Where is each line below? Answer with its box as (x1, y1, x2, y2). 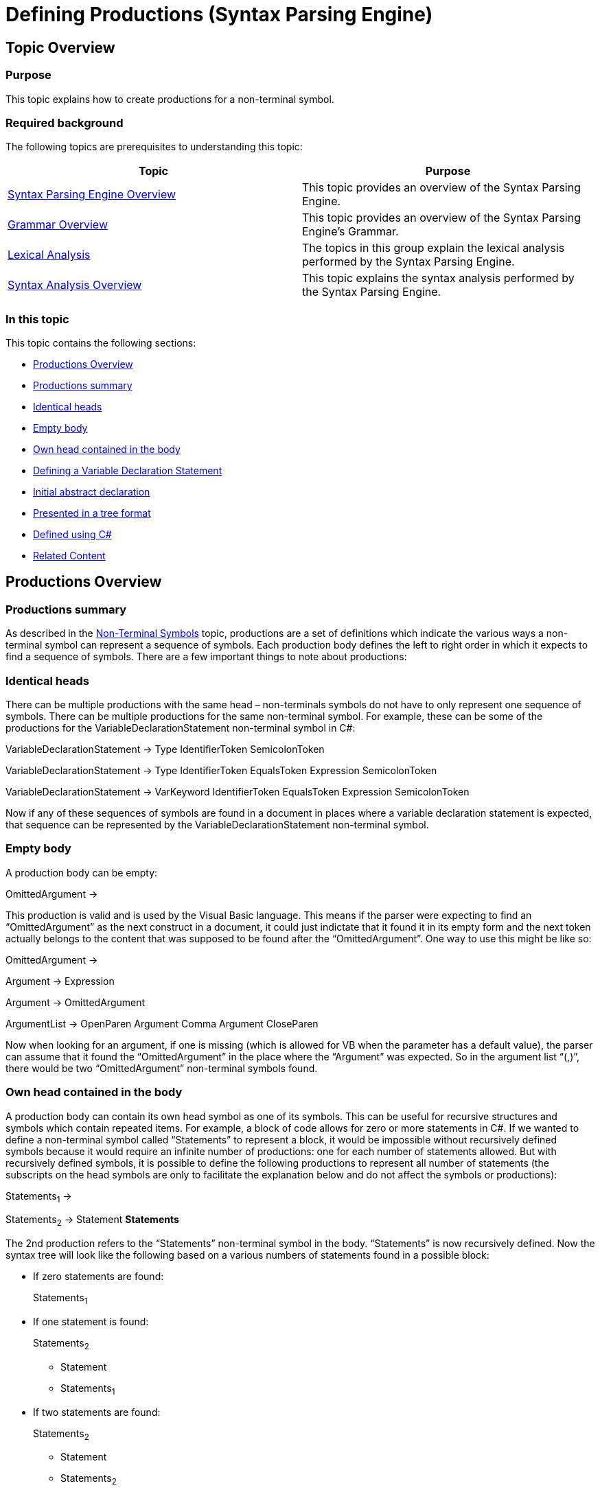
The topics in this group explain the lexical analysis (302, 241, 565, 255)
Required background (5, 115, 124, 130)
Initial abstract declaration (33, 486, 150, 498)
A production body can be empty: (5, 866, 158, 878)
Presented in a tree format (33, 507, 151, 520)
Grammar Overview (8, 218, 108, 232)
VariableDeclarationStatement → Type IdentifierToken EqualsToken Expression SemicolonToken (5, 765, 437, 777)
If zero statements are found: (33, 1270, 164, 1283)
